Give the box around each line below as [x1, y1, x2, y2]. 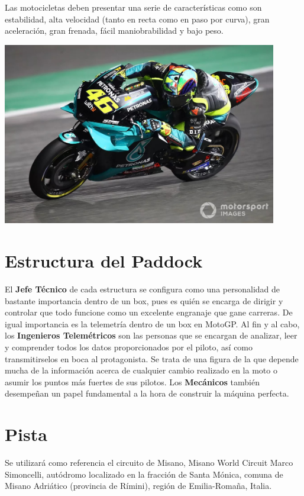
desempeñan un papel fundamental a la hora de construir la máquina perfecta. [5, 387, 289, 400]
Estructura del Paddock [5, 249, 203, 273]
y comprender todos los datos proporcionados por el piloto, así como [5, 341, 253, 353]
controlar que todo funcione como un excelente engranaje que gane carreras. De [5, 306, 293, 318]
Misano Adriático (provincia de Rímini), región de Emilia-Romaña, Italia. [5, 479, 272, 492]
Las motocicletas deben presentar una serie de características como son [5, 1, 262, 13]
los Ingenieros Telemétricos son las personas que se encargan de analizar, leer [5, 329, 297, 342]
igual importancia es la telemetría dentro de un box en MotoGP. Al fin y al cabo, [5, 317, 300, 330]
